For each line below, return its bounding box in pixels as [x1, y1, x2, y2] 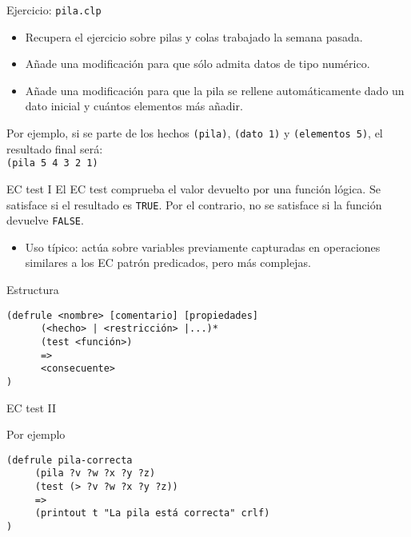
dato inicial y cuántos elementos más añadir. [25, 97, 243, 114]
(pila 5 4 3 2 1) [6, 157, 98, 169]
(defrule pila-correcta [6, 454, 133, 466]
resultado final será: [6, 140, 103, 157]
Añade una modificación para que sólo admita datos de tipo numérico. [25, 55, 370, 72]
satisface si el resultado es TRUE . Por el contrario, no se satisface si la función [6, 196, 382, 213]
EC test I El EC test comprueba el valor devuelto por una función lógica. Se [6, 180, 381, 197]
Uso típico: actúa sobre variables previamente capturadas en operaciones [25, 238, 381, 255]
